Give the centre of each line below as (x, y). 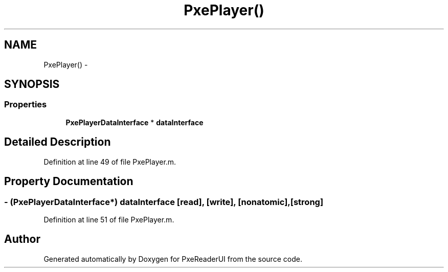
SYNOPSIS (32, 84)
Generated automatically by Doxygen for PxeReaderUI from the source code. (173, 259)
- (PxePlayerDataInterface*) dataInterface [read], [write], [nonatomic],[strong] (164, 202)
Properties (26, 105)
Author (22, 239)
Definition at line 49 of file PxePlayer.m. (110, 162)
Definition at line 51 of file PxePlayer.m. (109, 219)
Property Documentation (69, 182)
